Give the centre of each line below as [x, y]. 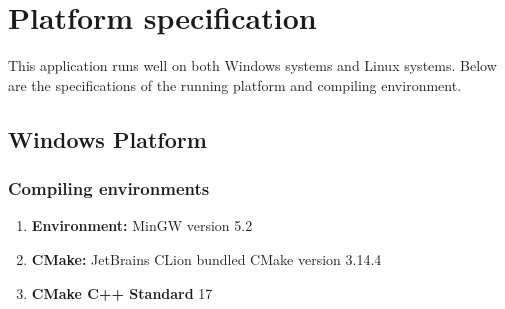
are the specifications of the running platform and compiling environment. [235, 84]
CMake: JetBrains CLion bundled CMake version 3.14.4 [206, 258]
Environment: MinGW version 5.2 [142, 225]
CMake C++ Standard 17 [122, 292]
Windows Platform [107, 138]
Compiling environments [109, 188]
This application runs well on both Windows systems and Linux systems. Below [252, 65]
